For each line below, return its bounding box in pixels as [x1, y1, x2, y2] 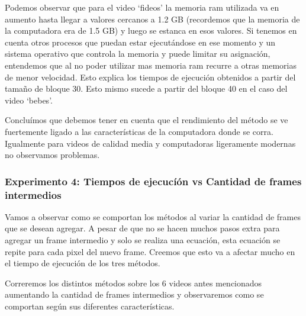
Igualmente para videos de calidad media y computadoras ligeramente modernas [5, 137, 296, 149]
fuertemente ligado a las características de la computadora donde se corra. [5, 125, 273, 137]
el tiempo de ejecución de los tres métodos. [5, 257, 160, 269]
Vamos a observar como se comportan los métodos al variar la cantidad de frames [5, 210, 301, 223]
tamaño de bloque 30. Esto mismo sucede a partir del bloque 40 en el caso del [5, 82, 288, 95]
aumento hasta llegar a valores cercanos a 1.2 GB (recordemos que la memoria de [5, 12, 300, 25]
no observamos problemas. [5, 149, 100, 161]
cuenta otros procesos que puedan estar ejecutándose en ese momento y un [5, 36, 276, 48]
